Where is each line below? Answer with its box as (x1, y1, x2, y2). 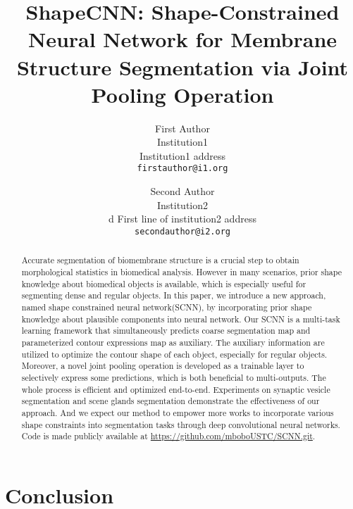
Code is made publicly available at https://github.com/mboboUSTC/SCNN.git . (21, 430, 316, 442)
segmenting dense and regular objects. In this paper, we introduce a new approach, (21, 289, 326, 301)
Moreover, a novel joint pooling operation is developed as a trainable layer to (21, 360, 304, 372)
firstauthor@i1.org (137, 163, 228, 174)
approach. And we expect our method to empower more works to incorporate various (21, 406, 334, 418)
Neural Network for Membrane (27, 25, 337, 54)
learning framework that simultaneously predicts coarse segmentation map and (21, 325, 311, 337)
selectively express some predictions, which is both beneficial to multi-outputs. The (21, 371, 326, 383)
